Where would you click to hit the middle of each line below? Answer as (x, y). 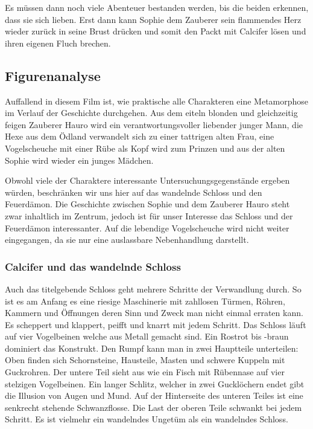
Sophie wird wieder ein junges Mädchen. (79, 160)
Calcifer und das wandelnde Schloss (93, 266)
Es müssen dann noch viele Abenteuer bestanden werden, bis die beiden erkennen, (157, 7)
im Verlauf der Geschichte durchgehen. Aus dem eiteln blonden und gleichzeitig (151, 113)
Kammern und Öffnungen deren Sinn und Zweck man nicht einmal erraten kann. (154, 313)
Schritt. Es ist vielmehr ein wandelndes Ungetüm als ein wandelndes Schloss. (147, 419)
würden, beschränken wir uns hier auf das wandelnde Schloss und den (134, 192)
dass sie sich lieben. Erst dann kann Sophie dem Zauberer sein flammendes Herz (153, 19)
